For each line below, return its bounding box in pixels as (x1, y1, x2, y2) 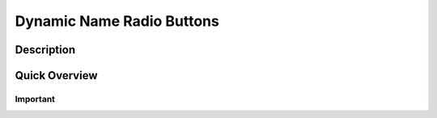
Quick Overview (15, 69, 98, 82)
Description (15, 43, 76, 57)
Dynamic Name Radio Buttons (15, 12, 220, 30)
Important (15, 93, 56, 104)
